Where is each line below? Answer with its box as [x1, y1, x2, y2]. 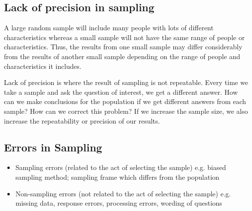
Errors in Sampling [4, 139, 103, 154]
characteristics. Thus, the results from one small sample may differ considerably [4, 42, 243, 52]
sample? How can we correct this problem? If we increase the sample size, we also [4, 105, 248, 116]
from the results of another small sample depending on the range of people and [4, 51, 240, 61]
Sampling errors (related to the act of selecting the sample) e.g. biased [15, 162, 226, 172]
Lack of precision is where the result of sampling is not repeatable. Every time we [4, 77, 248, 87]
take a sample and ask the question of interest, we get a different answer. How [4, 86, 238, 97]
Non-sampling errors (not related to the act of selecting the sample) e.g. [15, 188, 231, 198]
